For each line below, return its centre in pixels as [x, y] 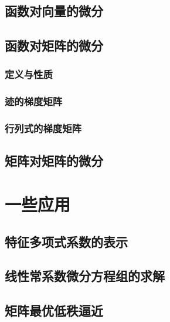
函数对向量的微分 [54, 11]
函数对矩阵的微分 [54, 46]
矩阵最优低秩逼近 [54, 311]
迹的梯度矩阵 [34, 101]
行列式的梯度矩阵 [43, 128]
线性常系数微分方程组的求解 [85, 276]
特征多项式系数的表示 [66, 241]
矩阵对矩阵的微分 [54, 161]
